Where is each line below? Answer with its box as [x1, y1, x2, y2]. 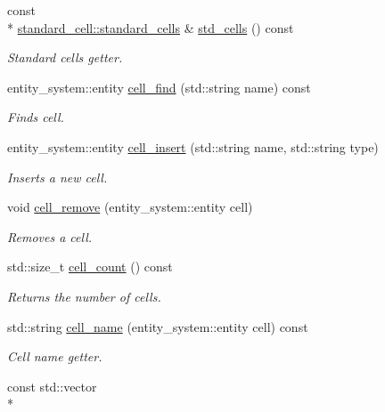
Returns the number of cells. [7, 287, 161, 305]
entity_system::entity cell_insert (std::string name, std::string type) [7, 137, 379, 156]
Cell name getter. [7, 347, 102, 366]
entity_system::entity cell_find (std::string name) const [7, 77, 311, 96]
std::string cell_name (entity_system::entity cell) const [7, 317, 308, 335]
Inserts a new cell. [7, 167, 108, 186]
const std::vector [7, 376, 97, 395]
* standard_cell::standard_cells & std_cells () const [7, 18, 294, 36]
